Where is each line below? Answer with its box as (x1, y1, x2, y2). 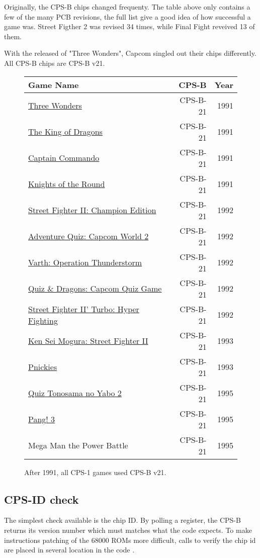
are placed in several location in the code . (4, 544, 135, 555)
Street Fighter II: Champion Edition (28, 204, 156, 216)
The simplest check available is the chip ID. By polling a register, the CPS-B (4, 515, 241, 525)
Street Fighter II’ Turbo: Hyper (28, 303, 139, 315)
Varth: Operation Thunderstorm (28, 256, 142, 268)
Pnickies (28, 361, 57, 373)
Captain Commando (28, 152, 100, 164)
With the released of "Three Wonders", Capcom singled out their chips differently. (4, 48, 256, 58)
